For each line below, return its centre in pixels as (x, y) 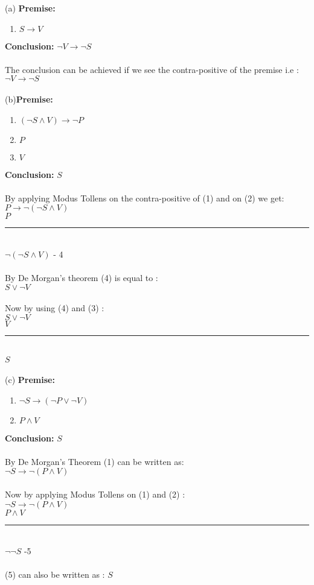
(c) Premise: (30, 380)
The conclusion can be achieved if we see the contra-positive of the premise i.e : (152, 69)
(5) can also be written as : (55, 574)
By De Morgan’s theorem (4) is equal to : (82, 278)
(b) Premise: (29, 99)
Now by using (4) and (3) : (55, 308)
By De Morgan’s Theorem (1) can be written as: (95, 461)
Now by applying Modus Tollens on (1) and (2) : (95, 494)
